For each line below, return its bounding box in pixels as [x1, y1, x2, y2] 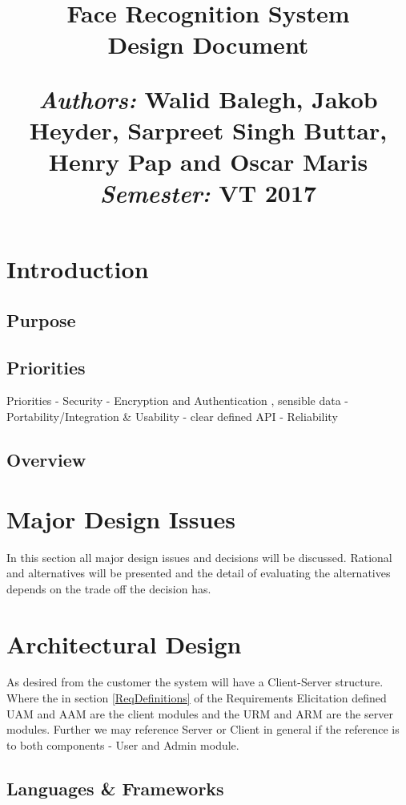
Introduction [6, 253, 149, 285]
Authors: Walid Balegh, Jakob [38, 82, 378, 115]
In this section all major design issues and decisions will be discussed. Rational [6, 548, 392, 565]
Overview [6, 447, 86, 472]
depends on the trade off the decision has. [6, 580, 211, 597]
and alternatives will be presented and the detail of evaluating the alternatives [6, 564, 391, 581]
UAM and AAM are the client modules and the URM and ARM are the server [6, 705, 393, 722]
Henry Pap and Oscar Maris [48, 144, 368, 177]
